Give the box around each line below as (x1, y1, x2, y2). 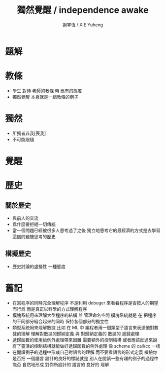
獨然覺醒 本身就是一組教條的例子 (12, 94, 79, 100)
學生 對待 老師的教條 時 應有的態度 (12, 87, 82, 94)
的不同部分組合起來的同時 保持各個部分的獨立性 (12, 318, 109, 324)
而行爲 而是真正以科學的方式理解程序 (12, 306, 87, 312)
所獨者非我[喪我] (12, 130, 46, 136)
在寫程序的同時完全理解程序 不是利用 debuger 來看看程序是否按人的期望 (12, 299, 159, 306)
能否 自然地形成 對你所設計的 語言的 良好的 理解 (12, 361, 109, 368)
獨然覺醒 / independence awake (17, 4, 149, 16)
